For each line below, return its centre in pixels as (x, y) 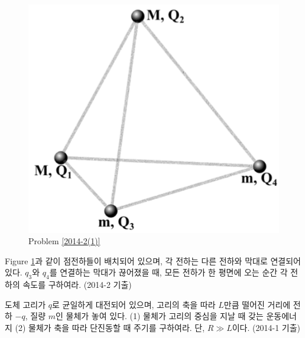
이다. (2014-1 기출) (266, 328)
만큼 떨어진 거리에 (257, 304)
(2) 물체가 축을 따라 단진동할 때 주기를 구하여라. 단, (110, 328)
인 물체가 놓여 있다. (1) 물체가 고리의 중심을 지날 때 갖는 (159, 316)
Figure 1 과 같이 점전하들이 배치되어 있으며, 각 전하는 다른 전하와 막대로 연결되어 (153, 260)
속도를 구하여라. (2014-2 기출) (77, 285)
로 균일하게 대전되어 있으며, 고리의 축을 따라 (134, 304)
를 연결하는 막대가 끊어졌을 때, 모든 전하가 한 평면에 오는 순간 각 (168, 272)
